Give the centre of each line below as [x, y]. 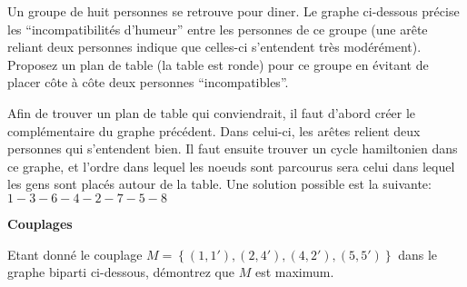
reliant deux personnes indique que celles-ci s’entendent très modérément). [214, 47]
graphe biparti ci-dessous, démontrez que [121, 272]
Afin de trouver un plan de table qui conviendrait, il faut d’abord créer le [212, 112]
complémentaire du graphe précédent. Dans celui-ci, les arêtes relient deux [214, 130]
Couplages [40, 223]
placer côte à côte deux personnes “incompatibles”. [148, 82]
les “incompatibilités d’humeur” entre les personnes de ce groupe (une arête [218, 29]
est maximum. [294, 272]
